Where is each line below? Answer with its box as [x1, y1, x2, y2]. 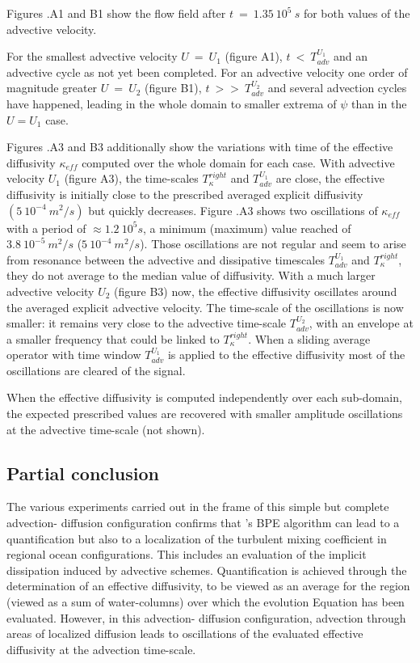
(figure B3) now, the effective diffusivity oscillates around [114, 282, 397, 299]
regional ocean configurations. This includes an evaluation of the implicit [6, 546, 367, 563]
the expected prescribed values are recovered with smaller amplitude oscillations [6, 405, 403, 422]
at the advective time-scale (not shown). [6, 420, 205, 437]
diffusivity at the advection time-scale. [6, 640, 196, 657]
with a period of [6, 219, 86, 236]
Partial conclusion [6, 460, 159, 485]
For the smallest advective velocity [6, 48, 178, 65]
